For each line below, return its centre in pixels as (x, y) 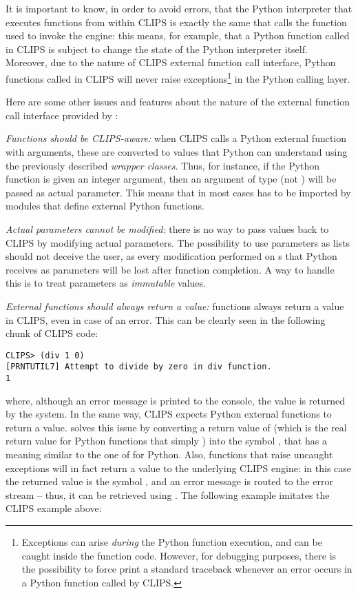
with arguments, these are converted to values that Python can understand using (177, 152)
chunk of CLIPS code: (52, 333)
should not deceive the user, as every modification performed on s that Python (171, 256)
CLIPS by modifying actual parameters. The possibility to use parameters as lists (178, 242)
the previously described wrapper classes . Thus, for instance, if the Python (163, 165)
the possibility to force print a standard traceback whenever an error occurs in (187, 569)
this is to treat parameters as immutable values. (106, 283)
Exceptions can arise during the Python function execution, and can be (172, 542)
